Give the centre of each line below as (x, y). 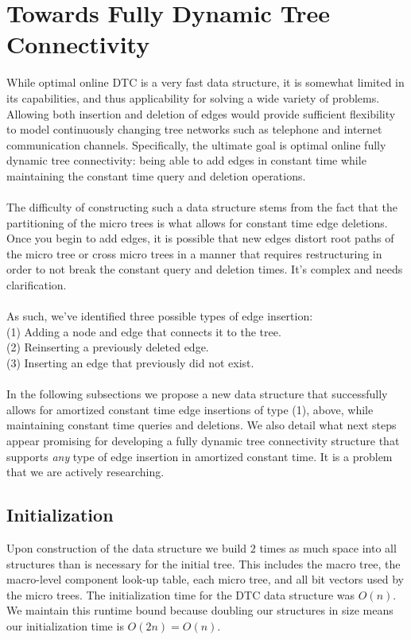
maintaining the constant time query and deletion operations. (156, 175)
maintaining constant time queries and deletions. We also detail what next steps (202, 425)
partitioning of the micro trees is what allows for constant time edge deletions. (197, 222)
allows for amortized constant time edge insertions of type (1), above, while (190, 409)
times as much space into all (328, 547)
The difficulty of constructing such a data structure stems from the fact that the (202, 207)
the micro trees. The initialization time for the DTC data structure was (181, 594)
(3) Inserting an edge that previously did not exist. (130, 363)
